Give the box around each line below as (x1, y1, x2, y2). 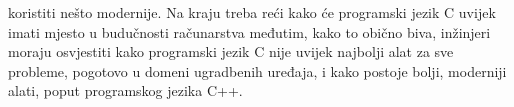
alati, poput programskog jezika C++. (8, 80, 243, 101)
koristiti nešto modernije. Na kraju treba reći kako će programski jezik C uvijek (8, 2, 496, 22)
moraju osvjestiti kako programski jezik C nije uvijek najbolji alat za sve (8, 41, 454, 62)
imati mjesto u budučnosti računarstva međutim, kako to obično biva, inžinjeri (8, 21, 491, 42)
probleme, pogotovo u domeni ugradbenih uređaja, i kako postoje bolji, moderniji (8, 60, 507, 81)
